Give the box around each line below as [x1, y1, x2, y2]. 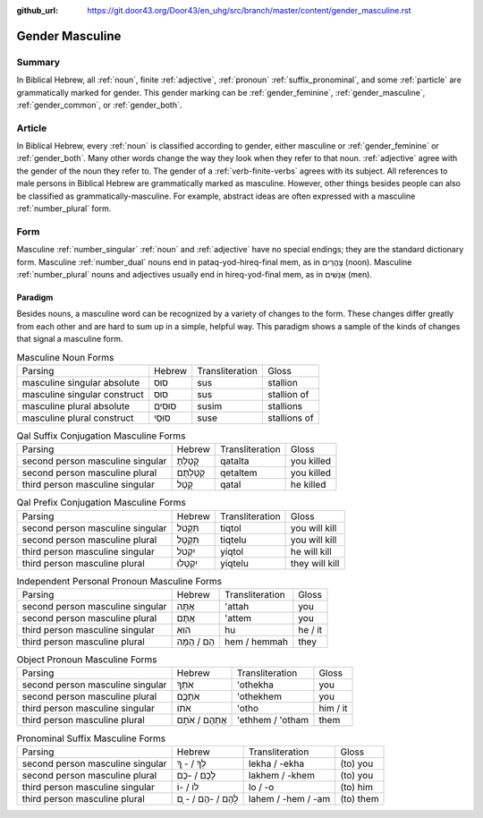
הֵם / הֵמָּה [176, 635, 215, 648]
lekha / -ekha [248, 757, 304, 770]
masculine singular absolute [21, 376, 140, 388]
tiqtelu [219, 533, 247, 546]
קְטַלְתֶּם [176, 466, 206, 479]
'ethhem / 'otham [236, 714, 309, 727]
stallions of [267, 412, 314, 424]
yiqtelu [219, 557, 250, 569]
